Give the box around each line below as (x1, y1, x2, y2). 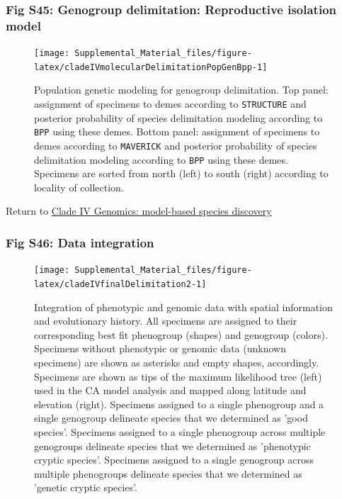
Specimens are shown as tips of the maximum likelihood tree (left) (34, 369, 322, 383)
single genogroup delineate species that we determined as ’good (34, 410, 308, 425)
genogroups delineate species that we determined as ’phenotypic (34, 438, 311, 453)
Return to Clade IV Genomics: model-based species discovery (6, 203, 272, 218)
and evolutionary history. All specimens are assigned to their (34, 313, 297, 328)
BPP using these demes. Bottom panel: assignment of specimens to (34, 124, 320, 139)
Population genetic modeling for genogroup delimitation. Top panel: (34, 82, 329, 97)
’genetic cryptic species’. (34, 480, 138, 495)
